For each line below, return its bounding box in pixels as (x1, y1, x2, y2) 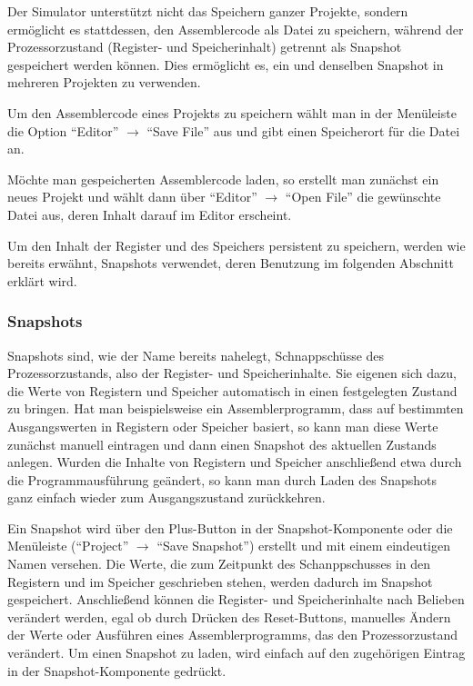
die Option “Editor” (7, 121, 119, 140)
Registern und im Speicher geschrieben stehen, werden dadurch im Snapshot (7, 572, 433, 591)
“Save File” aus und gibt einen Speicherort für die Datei (146, 121, 460, 140)
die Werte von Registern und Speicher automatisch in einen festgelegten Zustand (7, 381, 458, 400)
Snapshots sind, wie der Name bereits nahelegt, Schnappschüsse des (7, 345, 385, 364)
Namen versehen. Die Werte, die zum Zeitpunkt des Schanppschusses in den (7, 554, 431, 573)
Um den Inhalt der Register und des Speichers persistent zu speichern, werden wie (7, 235, 466, 254)
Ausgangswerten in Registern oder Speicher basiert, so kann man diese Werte (7, 416, 438, 435)
